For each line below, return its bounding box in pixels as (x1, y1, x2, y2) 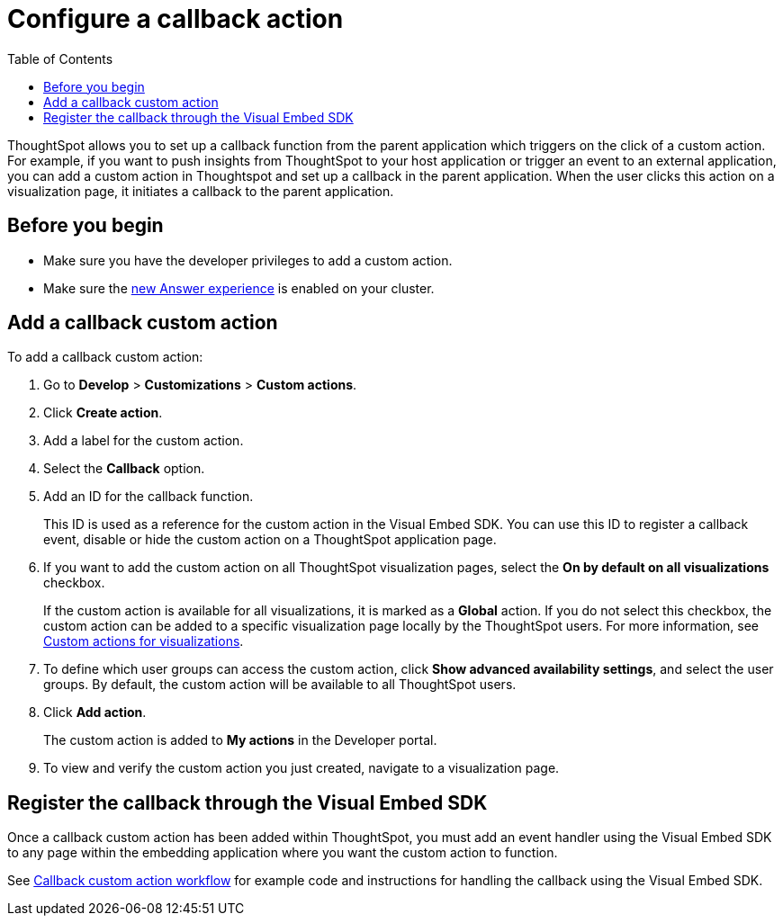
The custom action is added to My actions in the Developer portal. (43, 732, 437, 748)
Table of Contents (7, 50, 113, 67)
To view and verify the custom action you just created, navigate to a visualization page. (43, 760, 560, 776)
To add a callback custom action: (7, 349, 203, 365)
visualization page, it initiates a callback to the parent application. (7, 183, 394, 199)
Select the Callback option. (43, 461, 205, 477)
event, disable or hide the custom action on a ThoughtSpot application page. (43, 532, 497, 548)
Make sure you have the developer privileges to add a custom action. (43, 252, 453, 268)
